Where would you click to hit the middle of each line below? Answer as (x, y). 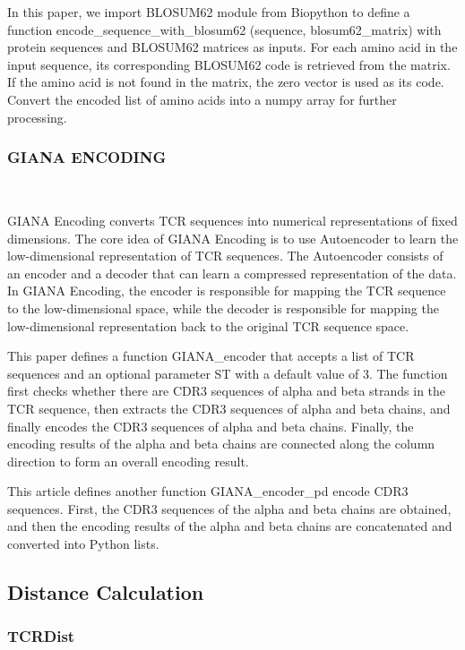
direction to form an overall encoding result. (128, 461)
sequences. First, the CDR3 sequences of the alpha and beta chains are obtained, (229, 508)
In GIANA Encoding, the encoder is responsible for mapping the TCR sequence (227, 291)
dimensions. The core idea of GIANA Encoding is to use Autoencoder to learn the (233, 238)
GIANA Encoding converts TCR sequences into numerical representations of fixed (232, 220)
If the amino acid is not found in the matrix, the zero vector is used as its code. (226, 82)
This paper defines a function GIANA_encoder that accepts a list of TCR (211, 356)
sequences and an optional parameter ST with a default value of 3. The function (228, 373)
